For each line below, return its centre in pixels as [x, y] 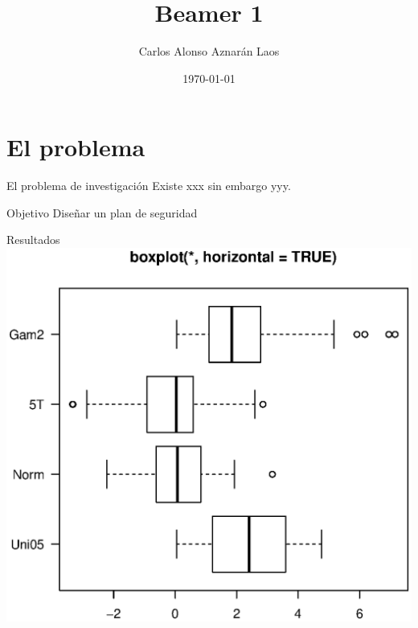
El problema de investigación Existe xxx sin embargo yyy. [149, 186]
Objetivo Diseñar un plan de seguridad [102, 212]
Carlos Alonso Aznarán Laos [209, 51]
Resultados [33, 240]
